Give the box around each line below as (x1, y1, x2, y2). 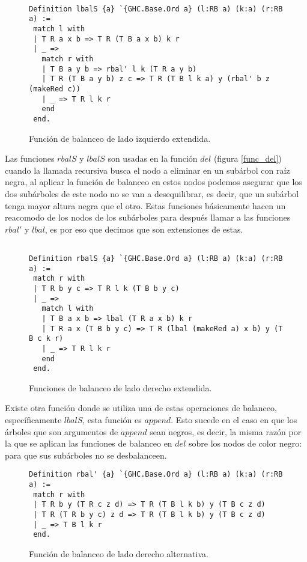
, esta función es (82, 414, 142, 426)
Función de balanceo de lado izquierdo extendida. (29, 132, 211, 144)
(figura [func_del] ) (213, 152, 282, 165)
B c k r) (29, 334, 64, 343)
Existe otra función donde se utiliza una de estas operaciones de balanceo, (5, 402, 277, 414)
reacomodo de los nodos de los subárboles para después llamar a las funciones (5, 211, 291, 224)
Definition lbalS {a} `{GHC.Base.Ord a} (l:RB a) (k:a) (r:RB (29, 4, 283, 13)
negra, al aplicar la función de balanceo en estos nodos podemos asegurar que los (5, 176, 302, 188)
